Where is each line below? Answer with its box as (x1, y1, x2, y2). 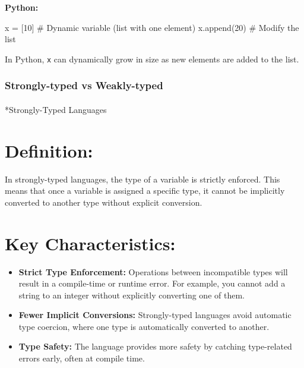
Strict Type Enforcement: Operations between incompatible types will (18, 265, 288, 278)
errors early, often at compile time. (18, 352, 145, 364)
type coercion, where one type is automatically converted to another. (18, 320, 270, 332)
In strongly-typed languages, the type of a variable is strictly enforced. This (5, 172, 280, 185)
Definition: (5, 138, 93, 162)
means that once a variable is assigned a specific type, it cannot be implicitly (5, 184, 285, 197)
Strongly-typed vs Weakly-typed (5, 78, 163, 93)
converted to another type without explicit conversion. (5, 196, 202, 208)
